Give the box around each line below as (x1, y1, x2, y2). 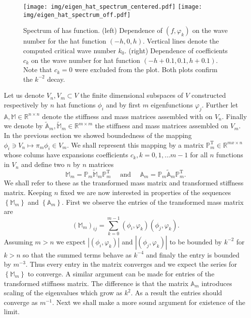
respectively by (4, 99, 48, 109)
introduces (201, 278, 232, 288)
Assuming (4, 236, 33, 246)
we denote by (4, 121, 43, 131)
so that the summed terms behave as (23, 249, 132, 259)
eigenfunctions (150, 99, 193, 109)
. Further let (202, 99, 238, 109)
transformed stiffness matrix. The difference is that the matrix (4, 278, 189, 288)
